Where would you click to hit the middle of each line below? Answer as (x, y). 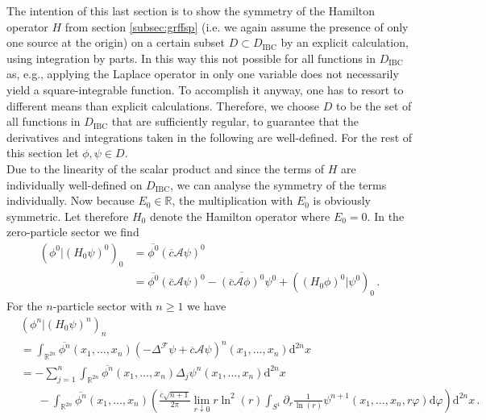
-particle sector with (102, 306)
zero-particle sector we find (73, 232)
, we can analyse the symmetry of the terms (278, 184)
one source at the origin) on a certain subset (116, 42)
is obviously (342, 200)
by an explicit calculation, (345, 42)
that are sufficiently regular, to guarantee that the (235, 121)
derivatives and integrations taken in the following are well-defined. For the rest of (210, 137)
